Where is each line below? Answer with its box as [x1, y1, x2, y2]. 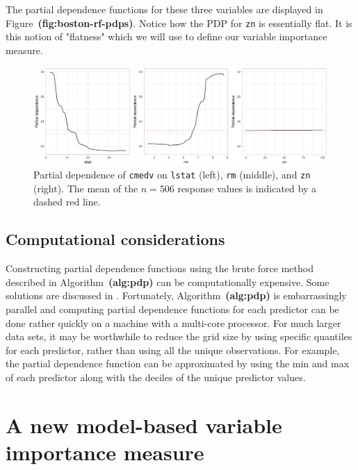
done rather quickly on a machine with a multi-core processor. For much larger [6, 315, 341, 330]
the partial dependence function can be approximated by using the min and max [6, 356, 350, 371]
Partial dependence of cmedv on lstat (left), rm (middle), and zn [33, 167, 311, 182]
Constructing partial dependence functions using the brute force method [6, 261, 314, 276]
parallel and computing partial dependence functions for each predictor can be [6, 302, 339, 317]
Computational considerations [6, 228, 225, 250]
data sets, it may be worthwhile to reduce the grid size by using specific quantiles [6, 329, 352, 344]
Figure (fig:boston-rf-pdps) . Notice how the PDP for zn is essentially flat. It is [6, 15, 352, 30]
